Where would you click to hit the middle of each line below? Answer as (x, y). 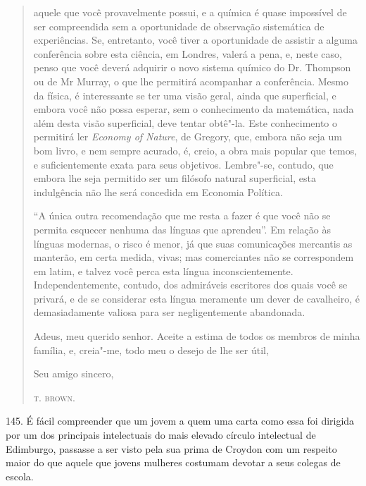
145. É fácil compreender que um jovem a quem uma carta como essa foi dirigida (180, 421)
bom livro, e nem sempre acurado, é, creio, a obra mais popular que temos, (195, 150)
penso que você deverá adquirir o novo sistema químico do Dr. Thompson (192, 67)
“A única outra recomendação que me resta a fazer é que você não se (182, 215)
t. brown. (54, 397)
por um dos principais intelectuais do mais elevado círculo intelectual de (161, 435)
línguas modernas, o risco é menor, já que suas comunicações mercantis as (193, 243)
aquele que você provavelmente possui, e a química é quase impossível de (190, 12)
